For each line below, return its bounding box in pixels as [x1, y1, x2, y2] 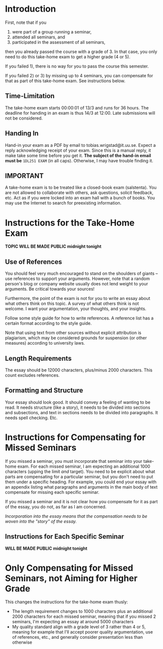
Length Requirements [5, 354, 72, 363]
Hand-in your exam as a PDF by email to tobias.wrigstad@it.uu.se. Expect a [5, 142, 156, 148]
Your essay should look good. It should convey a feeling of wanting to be [5, 399, 150, 405]
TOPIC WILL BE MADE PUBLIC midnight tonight [5, 244, 102, 249]
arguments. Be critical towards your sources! [5, 286, 95, 292]
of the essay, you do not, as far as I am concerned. [5, 504, 107, 509]
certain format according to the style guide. [5, 320, 92, 326]
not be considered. [5, 115, 43, 121]
